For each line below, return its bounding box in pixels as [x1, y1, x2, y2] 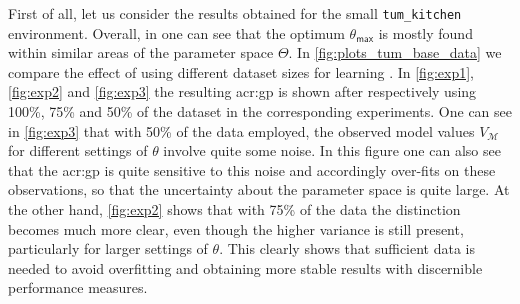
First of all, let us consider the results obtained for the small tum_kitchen [8, 3, 462, 23]
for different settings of [8, 140, 148, 161]
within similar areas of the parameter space [8, 42, 274, 63]
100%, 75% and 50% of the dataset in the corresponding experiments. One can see [8, 101, 512, 122]
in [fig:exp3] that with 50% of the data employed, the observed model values [8, 120, 475, 141]
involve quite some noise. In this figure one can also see [163, 140, 501, 161]
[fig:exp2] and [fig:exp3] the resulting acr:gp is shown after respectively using [8, 81, 477, 102]
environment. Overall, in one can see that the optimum [8, 22, 345, 43]
